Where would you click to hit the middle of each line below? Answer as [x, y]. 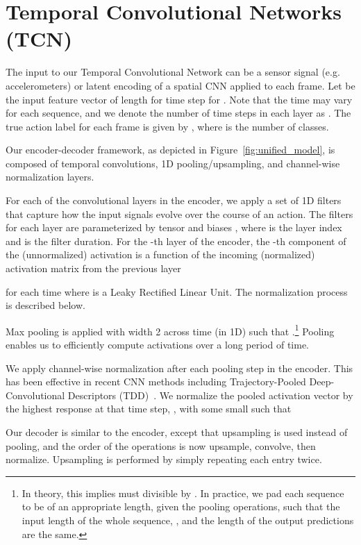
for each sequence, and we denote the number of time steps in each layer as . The [178, 113]
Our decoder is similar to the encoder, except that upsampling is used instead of [177, 432]
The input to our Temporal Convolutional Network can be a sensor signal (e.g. [173, 72]
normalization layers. [50, 177]
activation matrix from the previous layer [93, 268]
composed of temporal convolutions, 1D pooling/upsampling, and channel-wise [173, 163]
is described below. [45, 305]
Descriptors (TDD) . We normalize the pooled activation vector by [210, 395]
